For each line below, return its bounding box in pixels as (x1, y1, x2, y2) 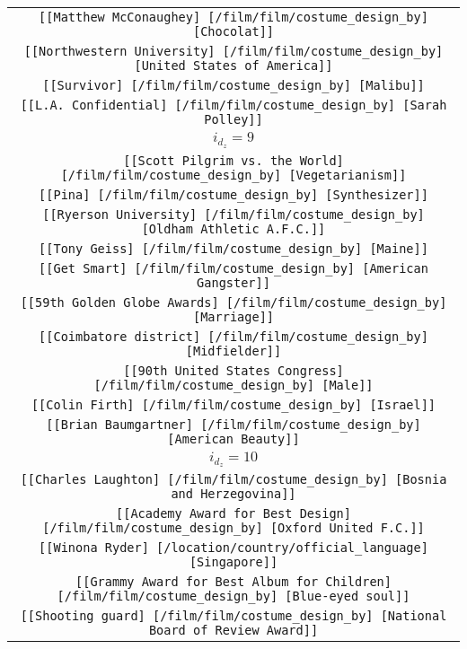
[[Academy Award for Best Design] (116, 506, 351, 522)
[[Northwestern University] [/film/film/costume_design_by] (23, 44, 444, 58)
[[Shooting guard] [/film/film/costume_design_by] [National (20, 609, 447, 624)
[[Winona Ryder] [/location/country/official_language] (39, 540, 428, 556)
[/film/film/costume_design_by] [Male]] (93, 377, 374, 392)
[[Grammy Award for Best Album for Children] (75, 574, 392, 590)
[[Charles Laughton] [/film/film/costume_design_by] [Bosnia (20, 472, 447, 487)
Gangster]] (197, 275, 270, 290)
